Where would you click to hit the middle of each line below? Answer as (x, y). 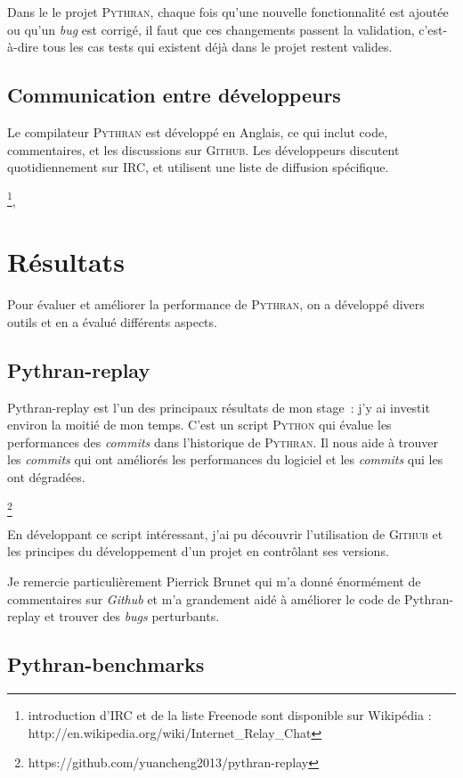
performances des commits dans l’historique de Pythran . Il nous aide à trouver (223, 442)
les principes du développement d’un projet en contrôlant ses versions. (198, 551)
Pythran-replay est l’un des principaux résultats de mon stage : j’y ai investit (219, 407)
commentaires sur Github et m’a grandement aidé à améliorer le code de (204, 598)
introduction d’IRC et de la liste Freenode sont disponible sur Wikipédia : (230, 715)
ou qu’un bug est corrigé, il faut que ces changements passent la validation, (211, 29)
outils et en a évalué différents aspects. (112, 321)
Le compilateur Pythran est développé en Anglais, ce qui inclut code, (198, 131)
